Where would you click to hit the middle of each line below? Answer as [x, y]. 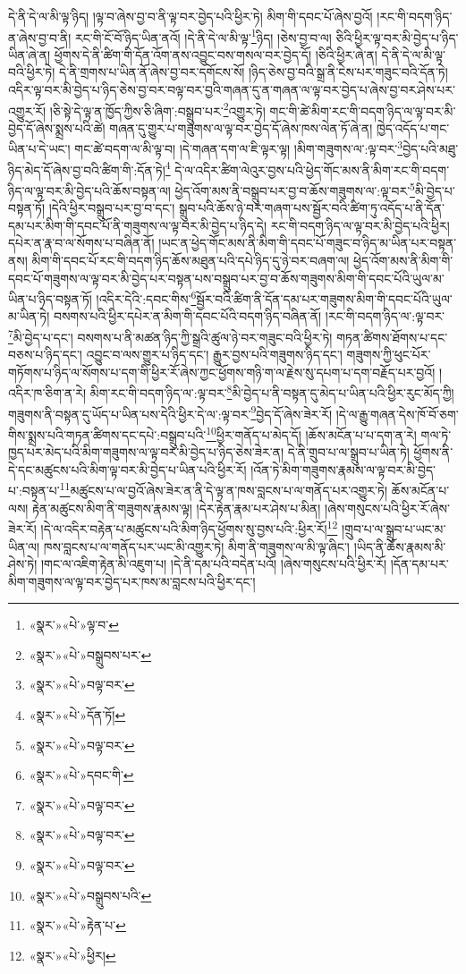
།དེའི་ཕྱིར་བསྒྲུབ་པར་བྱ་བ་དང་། [112, 208]
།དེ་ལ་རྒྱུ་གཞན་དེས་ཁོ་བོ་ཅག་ [397, 414]
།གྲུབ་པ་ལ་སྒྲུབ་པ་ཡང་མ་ [394, 528]
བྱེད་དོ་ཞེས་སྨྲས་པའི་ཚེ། [57, 127]
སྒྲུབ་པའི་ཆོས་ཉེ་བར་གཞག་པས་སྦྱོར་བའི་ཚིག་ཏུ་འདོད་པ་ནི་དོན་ [312, 208]
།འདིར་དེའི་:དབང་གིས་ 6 [146, 297]
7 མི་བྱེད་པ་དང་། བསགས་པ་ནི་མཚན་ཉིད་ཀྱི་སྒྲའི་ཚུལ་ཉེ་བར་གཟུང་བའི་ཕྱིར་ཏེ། [170, 336]
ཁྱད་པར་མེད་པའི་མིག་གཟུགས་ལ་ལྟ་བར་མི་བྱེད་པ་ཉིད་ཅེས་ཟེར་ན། [146, 452]
